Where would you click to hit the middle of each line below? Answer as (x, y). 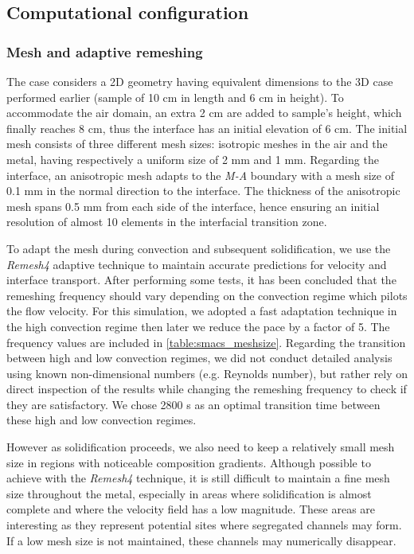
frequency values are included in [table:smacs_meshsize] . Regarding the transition (206, 342)
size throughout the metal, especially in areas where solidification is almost (189, 493)
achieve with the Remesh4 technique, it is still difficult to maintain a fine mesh (198, 478)
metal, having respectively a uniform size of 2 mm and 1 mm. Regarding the (193, 159)
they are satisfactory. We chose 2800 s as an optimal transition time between (193, 404)
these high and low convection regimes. (102, 420)
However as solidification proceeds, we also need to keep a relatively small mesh (201, 447)
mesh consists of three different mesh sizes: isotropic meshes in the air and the (197, 144)
